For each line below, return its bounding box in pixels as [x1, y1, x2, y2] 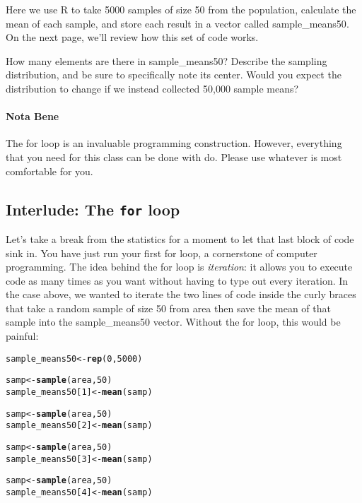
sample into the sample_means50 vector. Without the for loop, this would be [6, 314, 341, 329]
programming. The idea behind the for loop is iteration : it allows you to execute [6, 259, 353, 274]
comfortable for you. [6, 163, 93, 178]
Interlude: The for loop [6, 198, 180, 220]
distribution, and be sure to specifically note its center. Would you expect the [6, 67, 341, 82]
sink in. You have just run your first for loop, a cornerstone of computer [6, 245, 317, 260]
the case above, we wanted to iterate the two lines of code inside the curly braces [6, 287, 356, 302]
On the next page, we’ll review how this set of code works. [6, 30, 259, 45]
